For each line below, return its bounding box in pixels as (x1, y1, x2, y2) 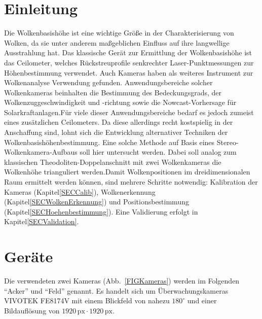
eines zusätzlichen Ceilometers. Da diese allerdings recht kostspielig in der (4, 117, 233, 127)
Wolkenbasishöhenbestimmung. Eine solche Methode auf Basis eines (4, 136, 215, 147)
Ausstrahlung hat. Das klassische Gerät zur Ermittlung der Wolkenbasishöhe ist (4, 47, 252, 58)
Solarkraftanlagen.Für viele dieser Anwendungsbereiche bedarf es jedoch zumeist (4, 107, 254, 117)
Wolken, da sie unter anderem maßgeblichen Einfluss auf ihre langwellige (4, 37, 230, 48)
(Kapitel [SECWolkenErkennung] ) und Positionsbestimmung (4, 196, 189, 207)
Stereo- (216, 136, 239, 147)
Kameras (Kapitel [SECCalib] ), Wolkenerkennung (4, 186, 156, 197)
